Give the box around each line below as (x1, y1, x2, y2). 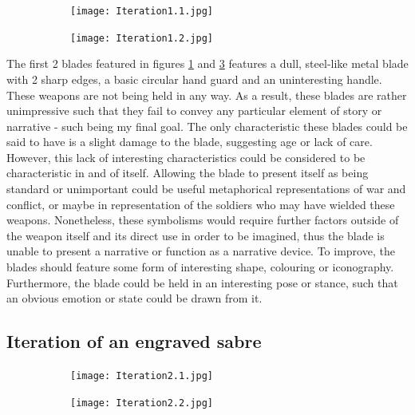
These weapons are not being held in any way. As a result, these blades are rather (6, 86, 407, 103)
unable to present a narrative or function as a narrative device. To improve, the (6, 243, 395, 259)
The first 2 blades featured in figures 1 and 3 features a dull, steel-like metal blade (6, 55, 409, 72)
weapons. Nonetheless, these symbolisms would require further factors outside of (6, 211, 399, 228)
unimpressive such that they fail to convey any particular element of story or (6, 102, 382, 119)
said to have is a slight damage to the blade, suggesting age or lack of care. (6, 133, 373, 150)
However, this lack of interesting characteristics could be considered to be (6, 148, 366, 165)
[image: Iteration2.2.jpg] (70, 397, 213, 409)
